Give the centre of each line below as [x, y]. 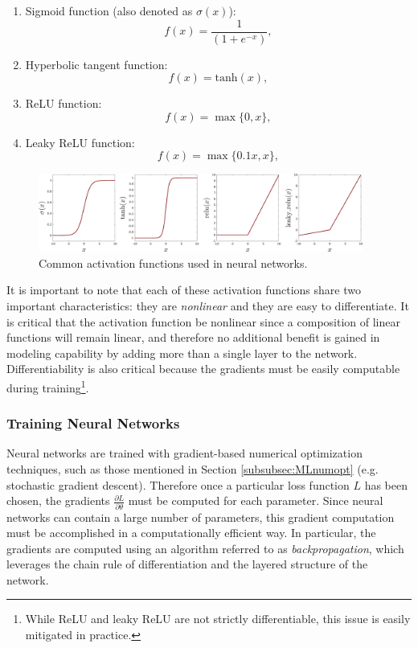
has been [386, 484]
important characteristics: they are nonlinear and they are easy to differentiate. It [208, 305]
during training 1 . [48, 386]
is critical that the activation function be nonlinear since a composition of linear [203, 321]
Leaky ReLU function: [80, 142]
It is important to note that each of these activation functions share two [184, 290]
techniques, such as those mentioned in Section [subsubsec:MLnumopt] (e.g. [193, 469]
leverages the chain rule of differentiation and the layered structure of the [187, 564]
